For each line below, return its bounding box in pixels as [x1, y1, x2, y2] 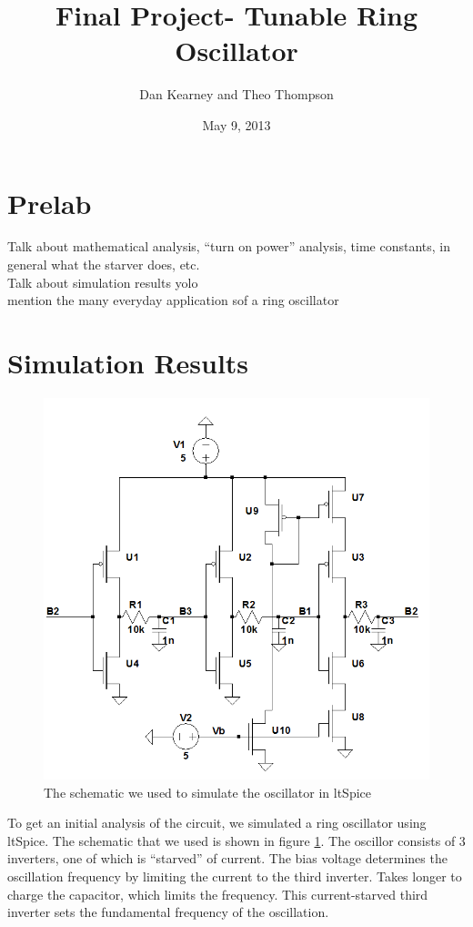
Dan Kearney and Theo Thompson [139, 85, 334, 104]
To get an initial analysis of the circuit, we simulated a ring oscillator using [7, 813, 427, 832]
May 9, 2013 [202, 115, 271, 134]
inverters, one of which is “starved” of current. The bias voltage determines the [7, 849, 448, 868]
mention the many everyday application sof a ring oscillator [7, 290, 339, 310]
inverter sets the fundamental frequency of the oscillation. [7, 902, 329, 922]
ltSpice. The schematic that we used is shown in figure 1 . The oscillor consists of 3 [7, 830, 466, 850]
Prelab [7, 184, 92, 221]
